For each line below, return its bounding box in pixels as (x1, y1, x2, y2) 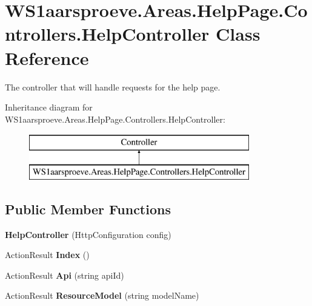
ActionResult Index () (5, 248, 90, 261)
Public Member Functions (5, 199, 171, 218)
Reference (5, 45, 89, 70)
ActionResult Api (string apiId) (5, 268, 124, 281)
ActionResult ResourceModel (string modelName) (5, 289, 199, 302)
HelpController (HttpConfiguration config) (5, 228, 171, 240)
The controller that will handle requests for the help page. (5, 80, 221, 93)
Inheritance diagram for (5, 101, 93, 114)
